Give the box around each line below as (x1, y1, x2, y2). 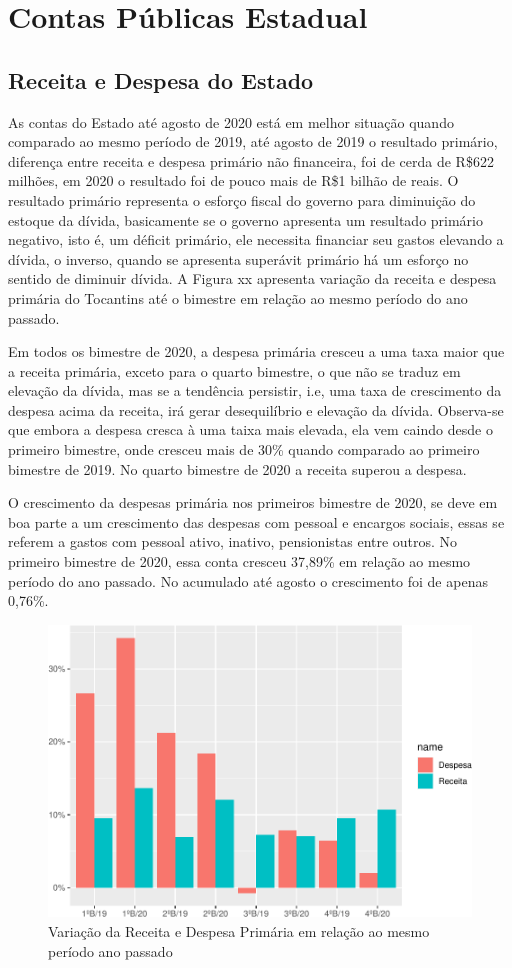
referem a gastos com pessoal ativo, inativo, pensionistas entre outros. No (8, 531, 458, 552)
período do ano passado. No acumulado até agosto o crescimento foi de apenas (8, 570, 488, 591)
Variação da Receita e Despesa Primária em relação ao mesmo (48, 920, 430, 941)
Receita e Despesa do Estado (8, 64, 314, 95)
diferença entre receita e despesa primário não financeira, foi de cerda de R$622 (8, 150, 494, 171)
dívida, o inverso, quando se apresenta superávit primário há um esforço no (8, 248, 469, 269)
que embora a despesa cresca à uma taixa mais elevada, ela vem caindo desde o (8, 419, 493, 440)
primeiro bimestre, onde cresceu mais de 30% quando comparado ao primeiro (8, 439, 480, 460)
